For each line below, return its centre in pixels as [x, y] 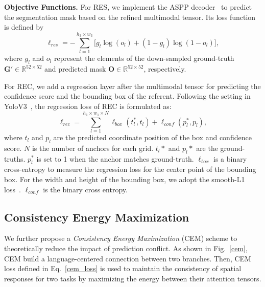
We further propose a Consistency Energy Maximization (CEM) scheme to [121, 238]
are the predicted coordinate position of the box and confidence [152, 137]
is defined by [24, 27]
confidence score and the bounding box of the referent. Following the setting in [127, 96]
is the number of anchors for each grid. [93, 148]
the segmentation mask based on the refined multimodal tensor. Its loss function [130, 17]
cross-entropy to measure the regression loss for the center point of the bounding [130, 169]
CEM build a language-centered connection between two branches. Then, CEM [128, 258]
